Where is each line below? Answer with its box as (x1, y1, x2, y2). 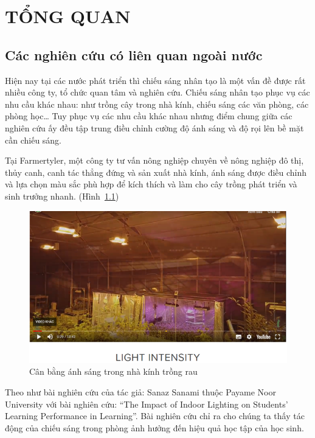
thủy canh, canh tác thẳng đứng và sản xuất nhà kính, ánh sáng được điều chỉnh (5, 165, 307, 178)
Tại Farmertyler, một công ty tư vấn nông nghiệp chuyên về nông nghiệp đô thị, (5, 154, 304, 167)
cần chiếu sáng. (5, 133, 62, 146)
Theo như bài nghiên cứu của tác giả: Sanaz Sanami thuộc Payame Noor (5, 386, 276, 398)
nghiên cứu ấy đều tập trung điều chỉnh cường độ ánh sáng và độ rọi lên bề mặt (5, 121, 304, 134)
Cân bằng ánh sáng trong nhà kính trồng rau (29, 365, 198, 378)
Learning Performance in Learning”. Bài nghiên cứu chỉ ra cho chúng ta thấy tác (5, 409, 305, 422)
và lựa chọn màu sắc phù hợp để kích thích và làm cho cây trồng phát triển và (5, 178, 297, 190)
